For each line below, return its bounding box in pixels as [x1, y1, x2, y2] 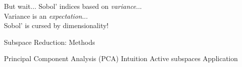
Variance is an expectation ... [4, 10, 88, 21]
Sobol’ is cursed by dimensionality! [4, 20, 109, 31]
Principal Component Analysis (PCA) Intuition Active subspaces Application [4, 53, 238, 64]
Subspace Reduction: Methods [4, 36, 95, 47]
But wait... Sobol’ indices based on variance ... [4, 1, 142, 11]
